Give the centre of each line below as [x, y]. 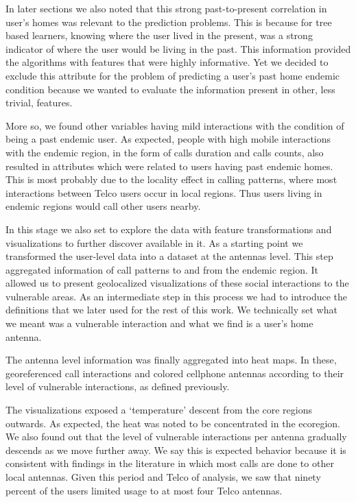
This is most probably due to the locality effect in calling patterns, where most [171, 179]
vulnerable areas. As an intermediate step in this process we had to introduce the [177, 296]
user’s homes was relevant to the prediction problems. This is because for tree [169, 22]
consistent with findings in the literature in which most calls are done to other [170, 463]
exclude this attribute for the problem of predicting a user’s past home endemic [173, 75]
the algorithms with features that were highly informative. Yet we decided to [167, 62]
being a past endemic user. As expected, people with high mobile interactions [168, 139]
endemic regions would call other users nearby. [103, 206]
